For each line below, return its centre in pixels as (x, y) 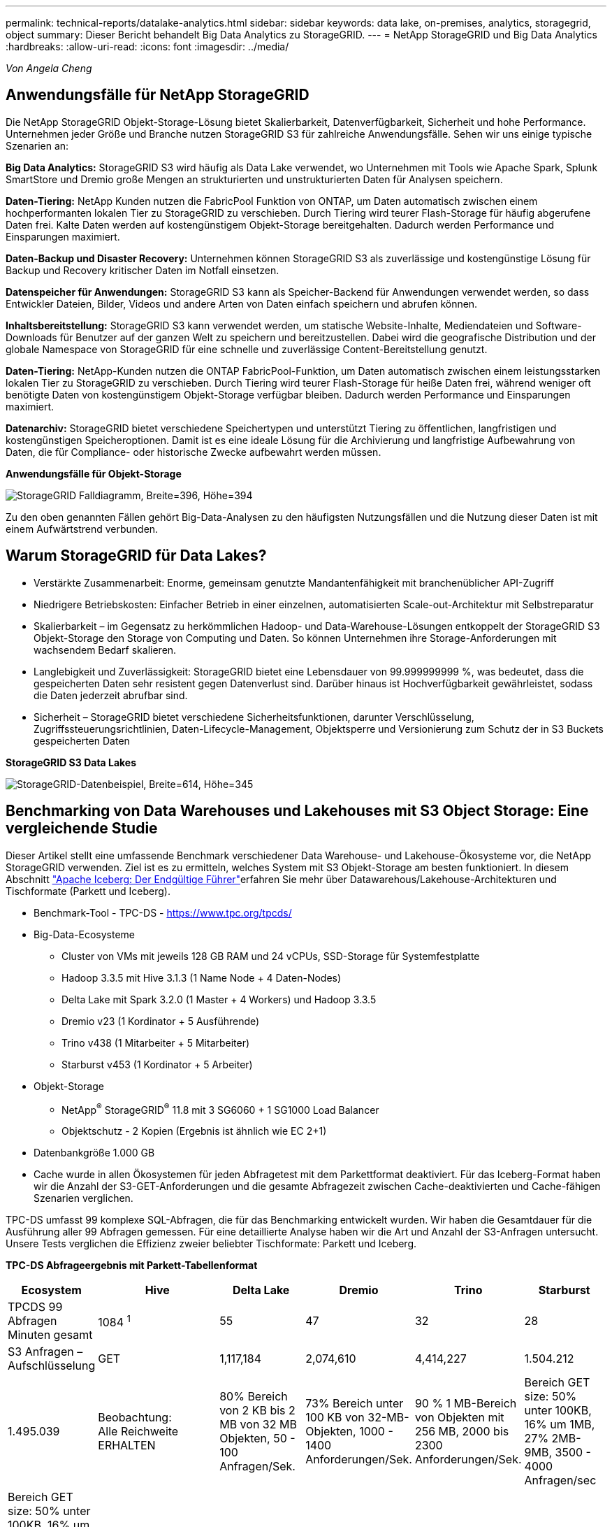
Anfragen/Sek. (257, 1467)
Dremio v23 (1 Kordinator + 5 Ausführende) (161, 1021)
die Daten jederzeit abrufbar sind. (111, 695)
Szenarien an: (37, 145)
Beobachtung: (135, 1418)
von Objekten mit (459, 1418)
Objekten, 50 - (257, 1439)
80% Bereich (254, 1397)
